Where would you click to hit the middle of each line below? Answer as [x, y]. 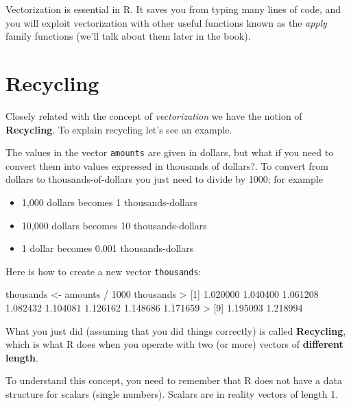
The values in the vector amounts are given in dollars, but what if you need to [170, 152]
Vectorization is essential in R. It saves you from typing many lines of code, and [173, 9]
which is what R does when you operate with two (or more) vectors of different [174, 344]
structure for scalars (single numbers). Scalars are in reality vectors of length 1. [172, 393]
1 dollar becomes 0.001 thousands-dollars [108, 248]
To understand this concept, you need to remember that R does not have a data [174, 380]
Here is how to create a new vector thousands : [104, 271]
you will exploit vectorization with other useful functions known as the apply [166, 22]
